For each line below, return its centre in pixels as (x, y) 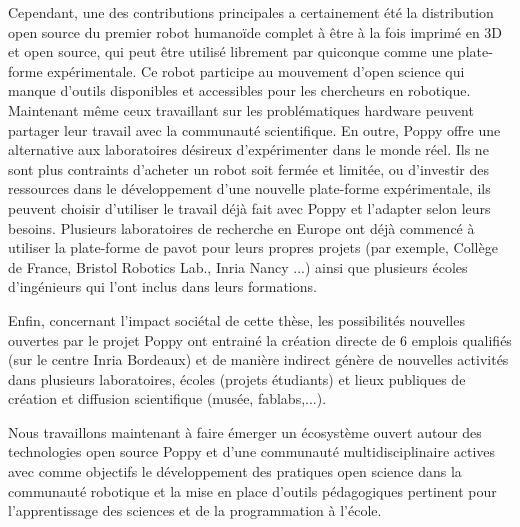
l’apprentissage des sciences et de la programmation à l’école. (195, 510)
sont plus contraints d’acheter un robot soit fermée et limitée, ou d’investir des (248, 168)
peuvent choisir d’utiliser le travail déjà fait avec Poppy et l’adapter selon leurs (249, 207)
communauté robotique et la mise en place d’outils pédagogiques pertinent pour (252, 490)
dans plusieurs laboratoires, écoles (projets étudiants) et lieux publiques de (237, 378)
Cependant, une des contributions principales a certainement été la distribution (251, 12)
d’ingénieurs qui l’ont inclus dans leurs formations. (162, 286)
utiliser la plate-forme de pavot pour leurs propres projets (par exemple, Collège (253, 247)
